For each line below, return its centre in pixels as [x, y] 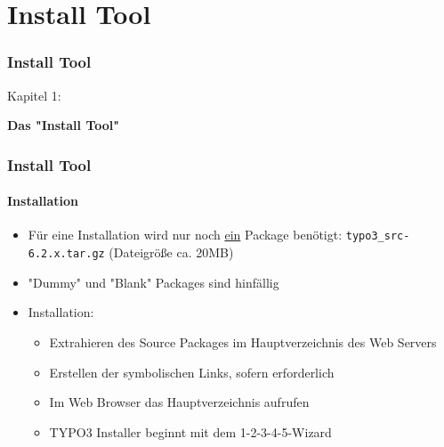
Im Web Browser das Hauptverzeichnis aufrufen [179, 402]
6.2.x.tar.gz [66, 254]
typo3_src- [378, 236]
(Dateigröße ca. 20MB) [171, 252]
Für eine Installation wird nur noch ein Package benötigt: [185, 235]
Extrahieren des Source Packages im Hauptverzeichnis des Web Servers [243, 341]
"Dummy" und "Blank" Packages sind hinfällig [153, 282]
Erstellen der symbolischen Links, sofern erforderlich [192, 372]
